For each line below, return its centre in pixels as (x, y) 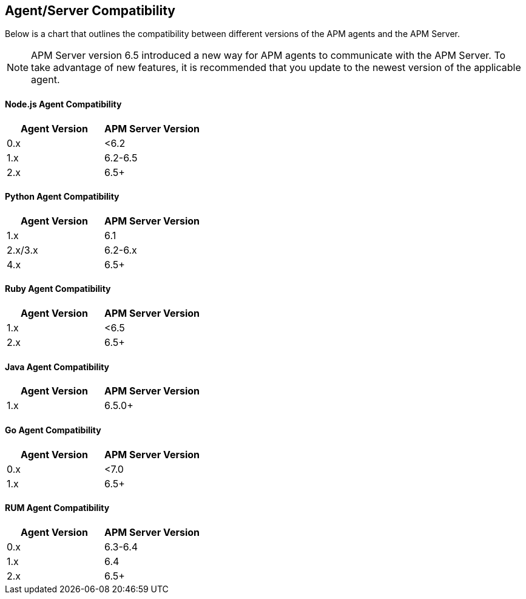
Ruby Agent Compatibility (58, 289)
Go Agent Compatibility (53, 430)
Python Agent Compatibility (62, 197)
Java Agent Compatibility (57, 367)
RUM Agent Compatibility (57, 508)
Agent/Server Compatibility (90, 11)
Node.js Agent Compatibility (63, 104)
